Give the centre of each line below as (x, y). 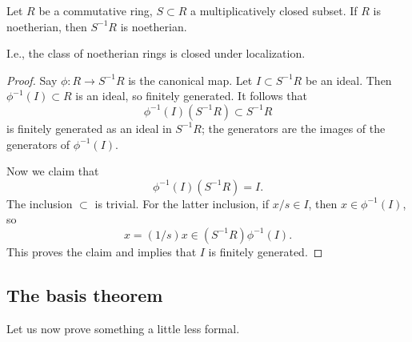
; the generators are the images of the (293, 128)
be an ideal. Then (348, 80)
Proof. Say (32, 80)
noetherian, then (47, 26)
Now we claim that (53, 171)
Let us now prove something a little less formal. (123, 328)
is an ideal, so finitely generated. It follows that (191, 96)
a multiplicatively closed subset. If (274, 10)
